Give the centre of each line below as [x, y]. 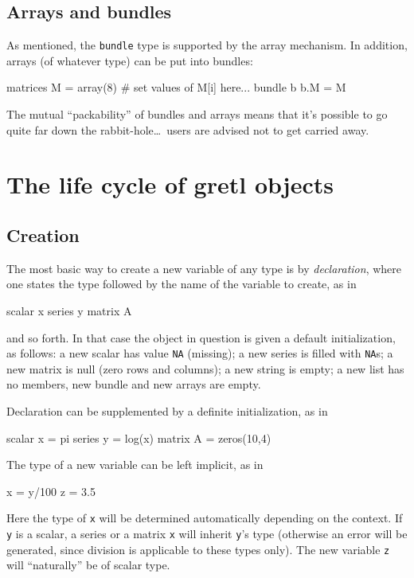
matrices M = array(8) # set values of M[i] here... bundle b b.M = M [176, 87]
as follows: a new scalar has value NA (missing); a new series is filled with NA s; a [200, 353]
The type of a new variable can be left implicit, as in [135, 465]
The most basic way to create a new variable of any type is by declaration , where [204, 268]
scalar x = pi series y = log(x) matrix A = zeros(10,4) [139, 437]
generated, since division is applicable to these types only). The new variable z [198, 549]
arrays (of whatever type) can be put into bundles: [130, 60]
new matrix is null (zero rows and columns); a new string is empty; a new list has [205, 368]
